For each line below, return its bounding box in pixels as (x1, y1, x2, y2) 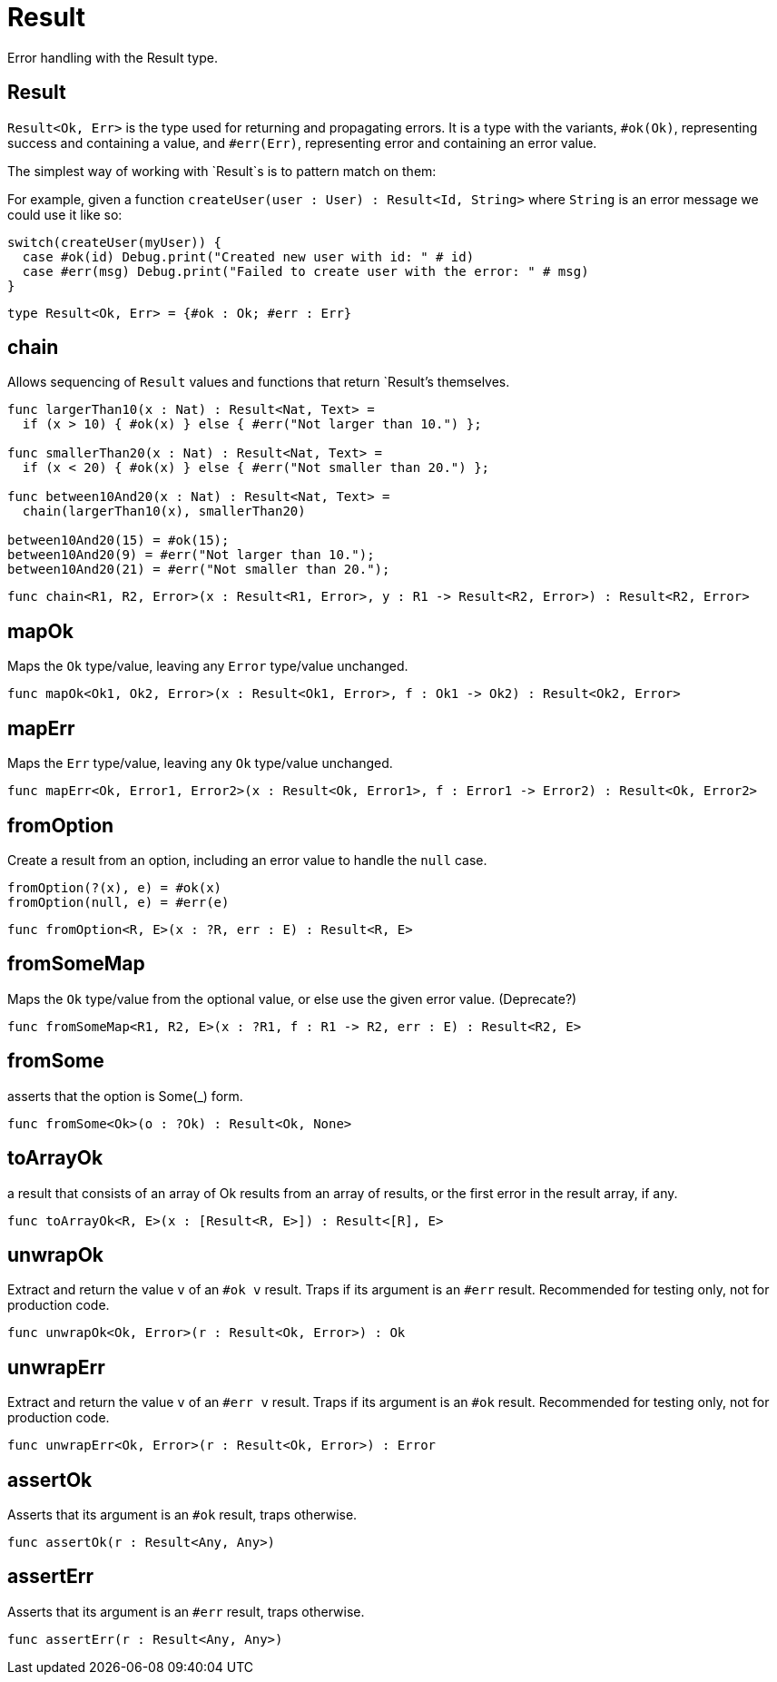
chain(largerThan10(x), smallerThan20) (22, 504, 306, 519)
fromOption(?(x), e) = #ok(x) (7, 880, 222, 895)
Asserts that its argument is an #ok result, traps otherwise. (7, 1507, 358, 1523)
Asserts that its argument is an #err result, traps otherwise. (7, 1603, 365, 1619)
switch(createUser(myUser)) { (7, 234, 222, 250)
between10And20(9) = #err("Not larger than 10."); (7, 547, 375, 563)
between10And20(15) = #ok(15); (7, 533, 230, 548)
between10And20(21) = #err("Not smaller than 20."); (7, 562, 390, 577)
